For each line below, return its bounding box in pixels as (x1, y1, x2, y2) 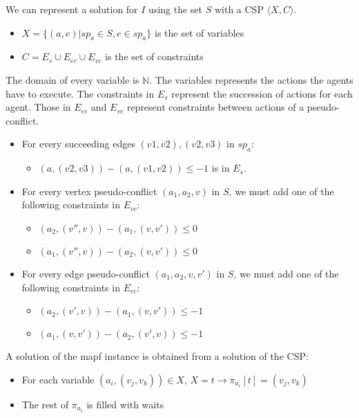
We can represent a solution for (6, 2, 138, 16)
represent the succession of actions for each (171, 86, 353, 100)
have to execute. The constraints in (6, 86, 155, 100)
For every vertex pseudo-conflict (21, 183, 157, 198)
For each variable (21, 372, 95, 386)
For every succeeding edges (21, 136, 135, 151)
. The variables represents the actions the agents (149, 72, 353, 87)
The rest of (21, 397, 69, 411)
